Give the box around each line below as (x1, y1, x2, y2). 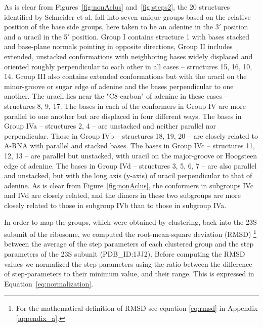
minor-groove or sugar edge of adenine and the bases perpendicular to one (4, 80, 234, 91)
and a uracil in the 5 (4, 31, 68, 42)
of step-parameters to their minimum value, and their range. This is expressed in (4, 268, 254, 279)
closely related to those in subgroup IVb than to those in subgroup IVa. (4, 199, 227, 210)
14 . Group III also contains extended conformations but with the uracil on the (4, 71, 247, 81)
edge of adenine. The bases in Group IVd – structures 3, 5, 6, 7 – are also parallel (4, 160, 257, 171)
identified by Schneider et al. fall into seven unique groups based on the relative (4, 11, 251, 22)
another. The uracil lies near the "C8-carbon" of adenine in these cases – (4, 91, 228, 101)
